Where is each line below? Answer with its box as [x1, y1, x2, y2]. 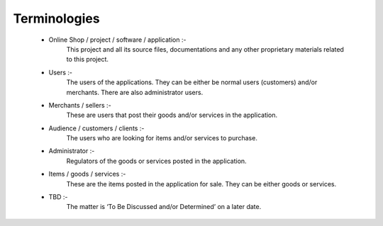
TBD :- [48, 193, 68, 201]
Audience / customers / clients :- [48, 124, 145, 132]
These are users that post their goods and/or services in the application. [66, 111, 278, 120]
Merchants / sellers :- [48, 101, 111, 109]
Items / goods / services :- [48, 170, 126, 179]
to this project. [66, 55, 109, 64]
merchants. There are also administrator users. [66, 88, 204, 96]
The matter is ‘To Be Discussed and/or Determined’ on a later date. [66, 203, 262, 211]
